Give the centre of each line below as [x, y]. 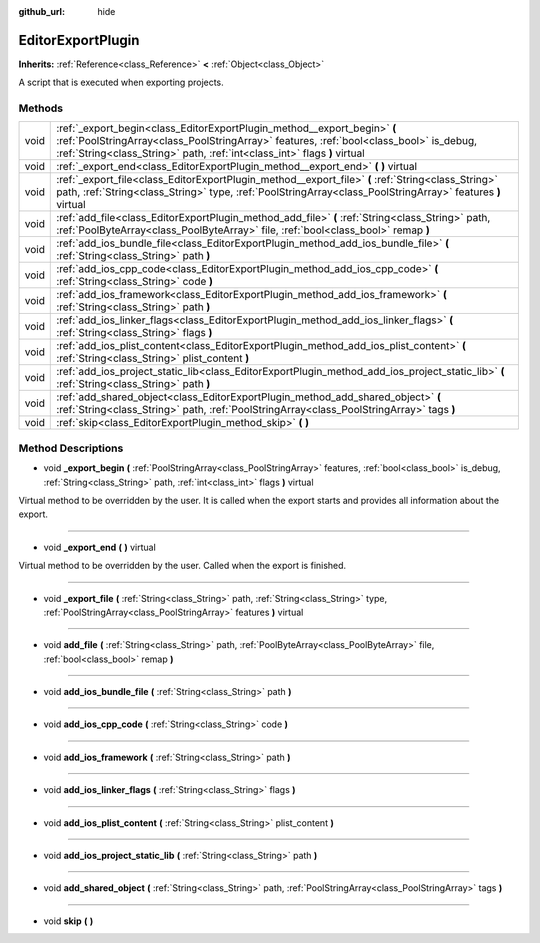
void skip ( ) [68, 921]
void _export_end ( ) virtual [100, 547]
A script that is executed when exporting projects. [121, 82]
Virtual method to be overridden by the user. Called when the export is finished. [182, 566]
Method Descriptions [71, 448]
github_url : [41, 11]
